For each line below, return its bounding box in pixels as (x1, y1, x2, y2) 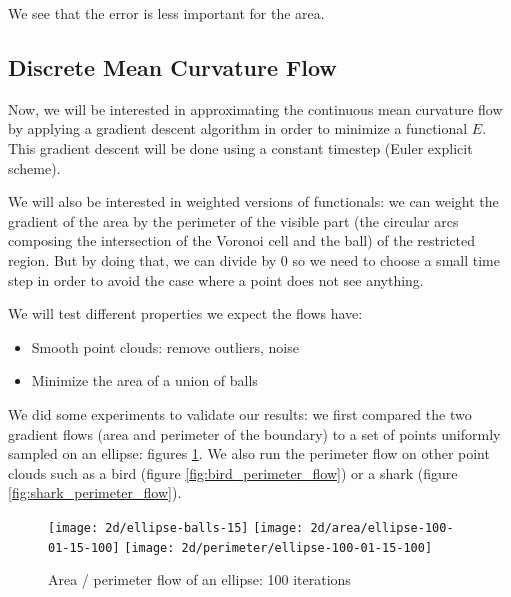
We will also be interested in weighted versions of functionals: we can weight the (8, 191, 499, 212)
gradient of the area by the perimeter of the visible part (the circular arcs (8, 210, 459, 231)
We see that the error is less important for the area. (8, 3, 325, 23)
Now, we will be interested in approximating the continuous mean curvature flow (8, 98, 503, 119)
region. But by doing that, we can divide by (8, 249, 277, 270)
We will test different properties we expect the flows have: (8, 303, 363, 324)
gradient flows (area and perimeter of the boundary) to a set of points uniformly (8, 423, 501, 444)
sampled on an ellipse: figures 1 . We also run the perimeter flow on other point (8, 443, 490, 464)
